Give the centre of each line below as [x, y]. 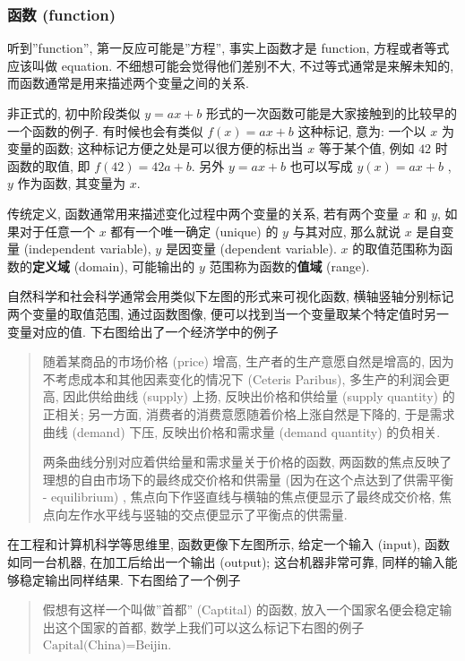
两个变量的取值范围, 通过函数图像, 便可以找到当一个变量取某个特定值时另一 [228, 313]
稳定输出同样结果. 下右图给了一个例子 [130, 579]
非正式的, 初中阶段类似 [74, 113]
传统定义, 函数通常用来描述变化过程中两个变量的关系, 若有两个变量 [203, 213]
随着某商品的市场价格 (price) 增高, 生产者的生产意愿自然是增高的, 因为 [248, 361]
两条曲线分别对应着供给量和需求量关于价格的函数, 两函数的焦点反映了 [247, 462]
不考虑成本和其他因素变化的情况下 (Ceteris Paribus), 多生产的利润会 [240, 378]
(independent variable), [87, 249]
